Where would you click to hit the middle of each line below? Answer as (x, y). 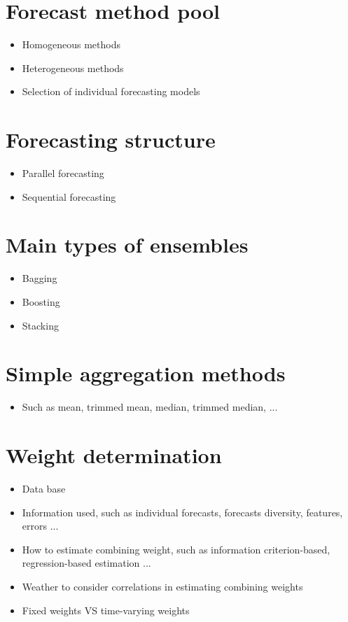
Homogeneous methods (71, 44)
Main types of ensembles (127, 245)
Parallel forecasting (63, 173)
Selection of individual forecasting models (111, 91)
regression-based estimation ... (86, 563)
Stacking (40, 325)
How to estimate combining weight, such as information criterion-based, (176, 549)
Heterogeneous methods (73, 68)
